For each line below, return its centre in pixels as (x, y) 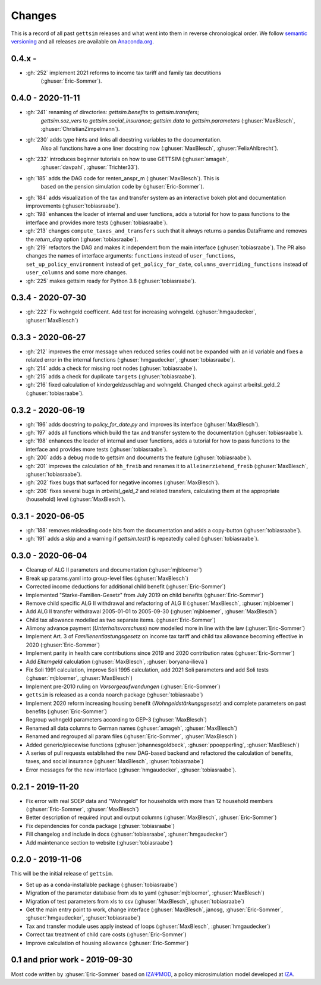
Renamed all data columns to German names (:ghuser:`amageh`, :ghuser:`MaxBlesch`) (132, 728)
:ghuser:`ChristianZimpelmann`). (80, 128)
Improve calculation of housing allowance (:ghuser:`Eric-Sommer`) (107, 943)
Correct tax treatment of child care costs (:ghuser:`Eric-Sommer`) (106, 934)
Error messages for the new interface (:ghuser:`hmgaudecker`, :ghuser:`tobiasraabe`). (131, 770)
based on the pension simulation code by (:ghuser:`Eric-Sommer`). (122, 187)
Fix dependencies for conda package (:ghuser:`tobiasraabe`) (100, 826)
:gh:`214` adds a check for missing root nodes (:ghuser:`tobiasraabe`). (111, 368)
